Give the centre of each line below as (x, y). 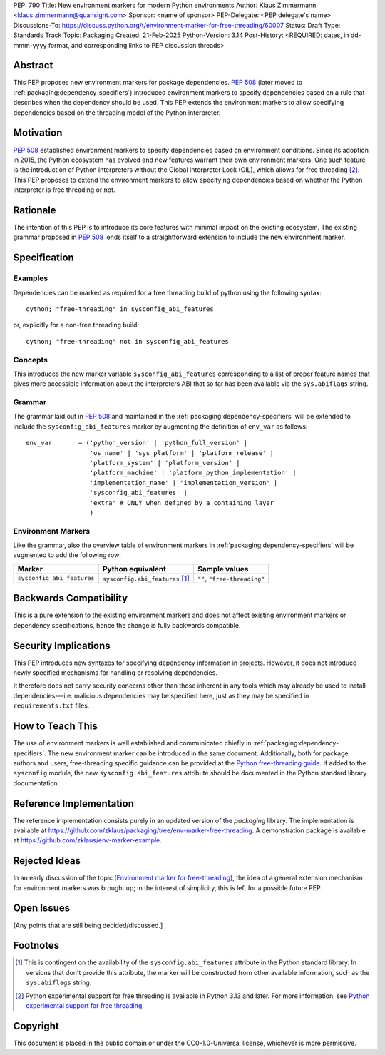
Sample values (223, 569)
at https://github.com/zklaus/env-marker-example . (87, 840)
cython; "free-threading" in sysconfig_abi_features (120, 309)
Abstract (33, 65)
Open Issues (42, 908)
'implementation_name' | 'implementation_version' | (184, 483)
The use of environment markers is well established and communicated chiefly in (132, 743)
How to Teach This (55, 727)
